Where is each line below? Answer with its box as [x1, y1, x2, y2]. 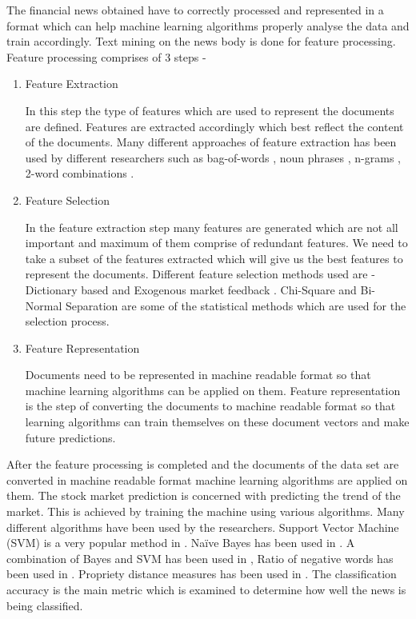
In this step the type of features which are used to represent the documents [25, 102, 394, 118]
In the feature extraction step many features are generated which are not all [25, 218, 398, 235]
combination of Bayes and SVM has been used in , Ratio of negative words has [6, 549, 394, 566]
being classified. [6, 597, 83, 613]
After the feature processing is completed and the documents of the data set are [6, 456, 399, 473]
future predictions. [25, 429, 116, 445]
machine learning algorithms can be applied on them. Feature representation [25, 381, 401, 398]
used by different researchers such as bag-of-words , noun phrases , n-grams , [25, 149, 401, 166]
